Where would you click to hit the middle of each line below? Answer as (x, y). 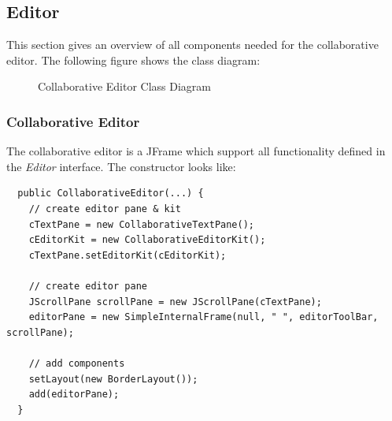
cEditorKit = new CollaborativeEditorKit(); (147, 240)
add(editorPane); (74, 395)
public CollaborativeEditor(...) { (111, 194)
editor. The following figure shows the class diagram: (133, 60)
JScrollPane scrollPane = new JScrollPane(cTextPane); (175, 302)
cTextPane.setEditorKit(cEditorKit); (128, 255)
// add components (77, 363)
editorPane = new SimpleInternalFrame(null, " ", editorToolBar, (203, 317)
